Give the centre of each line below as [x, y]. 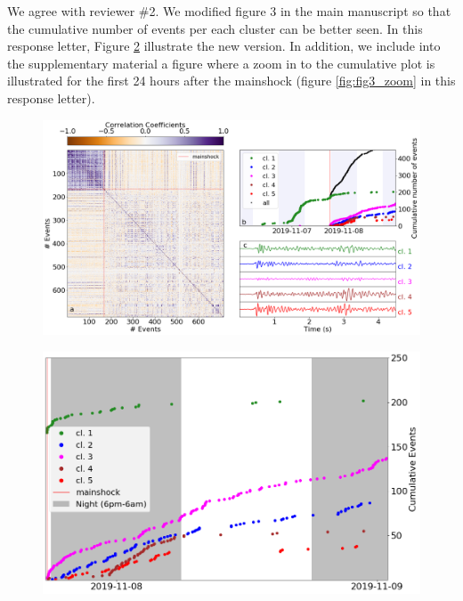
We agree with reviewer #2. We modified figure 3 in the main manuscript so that [229, 11]
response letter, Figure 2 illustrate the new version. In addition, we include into [224, 46]
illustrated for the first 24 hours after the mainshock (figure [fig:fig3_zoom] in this [231, 81]
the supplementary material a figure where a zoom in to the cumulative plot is [221, 63]
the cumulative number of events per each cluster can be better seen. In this [215, 28]
